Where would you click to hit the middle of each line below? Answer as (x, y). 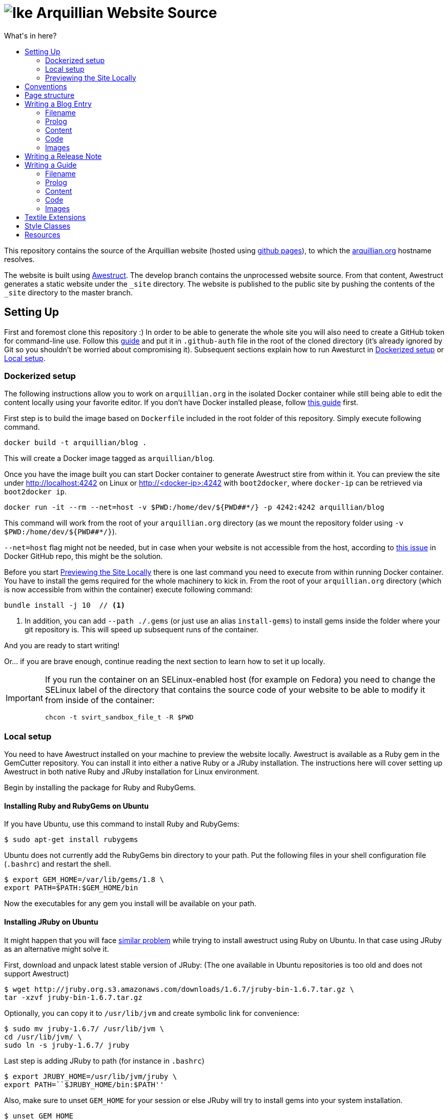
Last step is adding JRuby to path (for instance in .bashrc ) (104, 1061)
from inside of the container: (100, 700)
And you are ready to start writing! (62, 646)
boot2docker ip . (36, 492)
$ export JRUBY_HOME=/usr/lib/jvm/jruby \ (91, 1076)
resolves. (19, 259)
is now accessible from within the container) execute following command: (128, 590)
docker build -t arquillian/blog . (76, 443)
